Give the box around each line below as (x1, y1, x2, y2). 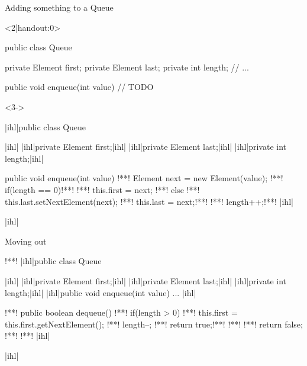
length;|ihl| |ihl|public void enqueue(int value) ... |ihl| (5, 286, 196, 298)
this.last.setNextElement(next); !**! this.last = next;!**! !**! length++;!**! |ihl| (5, 195, 293, 207)
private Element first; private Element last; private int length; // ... (5, 60, 249, 73)
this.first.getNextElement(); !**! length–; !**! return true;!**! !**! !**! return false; (5, 317, 303, 330)
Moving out (5, 235, 47, 247)
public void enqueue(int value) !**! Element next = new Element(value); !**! (5, 172, 283, 184)
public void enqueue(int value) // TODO (5, 81, 154, 93)
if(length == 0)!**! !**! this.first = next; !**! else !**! (5, 183, 200, 195)
